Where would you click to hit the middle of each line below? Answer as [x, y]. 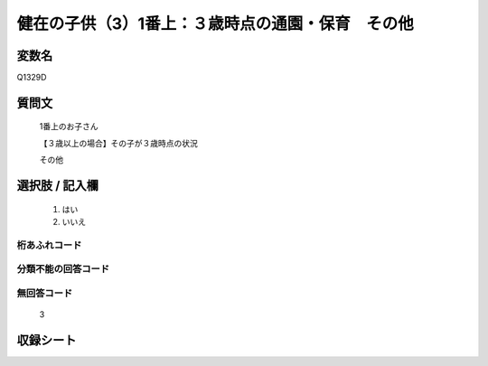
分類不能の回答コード [63, 269]
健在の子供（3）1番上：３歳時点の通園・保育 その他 [216, 23]
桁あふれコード [49, 245]
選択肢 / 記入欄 [58, 186]
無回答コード [45, 293]
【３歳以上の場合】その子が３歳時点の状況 [118, 143]
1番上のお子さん [69, 127]
